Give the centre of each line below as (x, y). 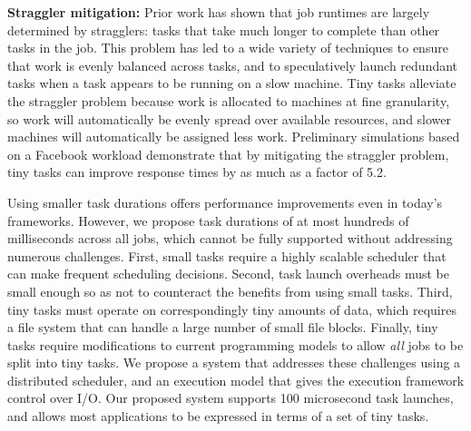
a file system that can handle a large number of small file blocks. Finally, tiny (223, 327)
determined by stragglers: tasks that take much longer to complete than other (224, 29)
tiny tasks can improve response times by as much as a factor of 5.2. (197, 172)
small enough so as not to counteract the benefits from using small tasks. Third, (230, 291)
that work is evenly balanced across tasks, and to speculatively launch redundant (233, 65)
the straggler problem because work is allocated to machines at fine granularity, (229, 100)
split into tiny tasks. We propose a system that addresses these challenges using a (234, 362)
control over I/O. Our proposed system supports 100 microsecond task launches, (231, 398)
